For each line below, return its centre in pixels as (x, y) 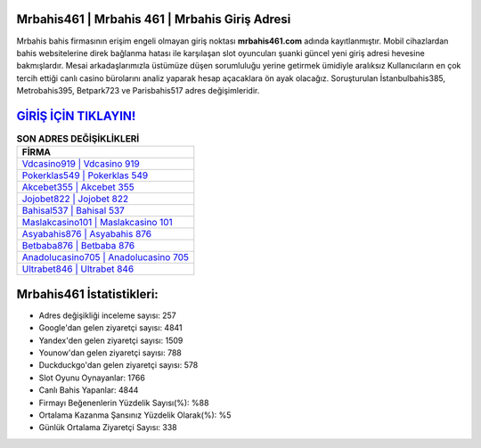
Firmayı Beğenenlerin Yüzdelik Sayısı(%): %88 (124, 403)
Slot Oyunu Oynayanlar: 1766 (92, 378)
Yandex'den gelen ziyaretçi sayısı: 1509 (111, 340)
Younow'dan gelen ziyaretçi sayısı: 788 (110, 353)
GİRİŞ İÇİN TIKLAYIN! (76, 116)
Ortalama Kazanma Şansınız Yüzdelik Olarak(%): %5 (135, 415)
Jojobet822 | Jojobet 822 (75, 199)
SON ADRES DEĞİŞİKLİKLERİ (78, 139)
